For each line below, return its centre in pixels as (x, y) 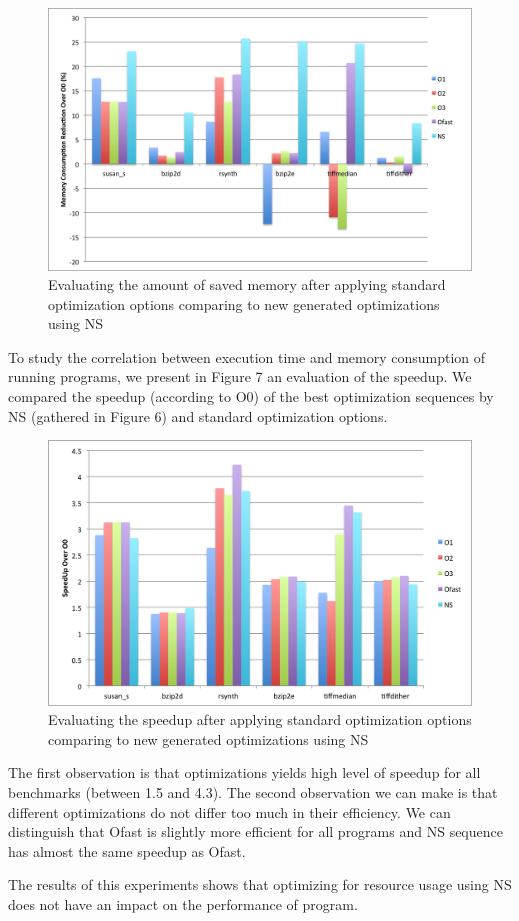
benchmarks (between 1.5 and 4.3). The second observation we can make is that (253, 792)
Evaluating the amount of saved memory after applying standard (247, 284)
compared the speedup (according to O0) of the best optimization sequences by (251, 396)
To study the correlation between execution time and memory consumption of (247, 356)
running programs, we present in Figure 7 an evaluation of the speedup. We (240, 376)
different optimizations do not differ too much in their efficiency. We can (229, 811)
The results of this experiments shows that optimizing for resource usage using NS (260, 884)
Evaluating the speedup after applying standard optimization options (260, 719)
